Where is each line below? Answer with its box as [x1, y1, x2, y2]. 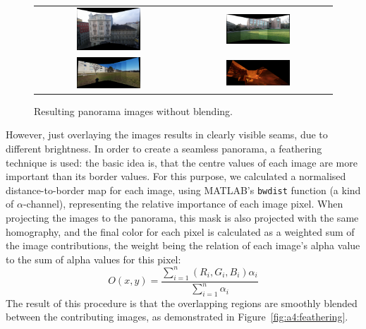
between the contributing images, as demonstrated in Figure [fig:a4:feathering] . [6, 309, 348, 324]
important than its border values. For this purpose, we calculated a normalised [6, 169, 346, 184]
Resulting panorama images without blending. [34, 103, 233, 118]
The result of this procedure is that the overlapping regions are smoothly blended [6, 295, 358, 310]
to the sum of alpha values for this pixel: [6, 251, 181, 266]
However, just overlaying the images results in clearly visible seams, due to [6, 127, 328, 142]
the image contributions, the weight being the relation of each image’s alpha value [6, 238, 360, 253]
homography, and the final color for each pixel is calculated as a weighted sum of [6, 224, 355, 239]
